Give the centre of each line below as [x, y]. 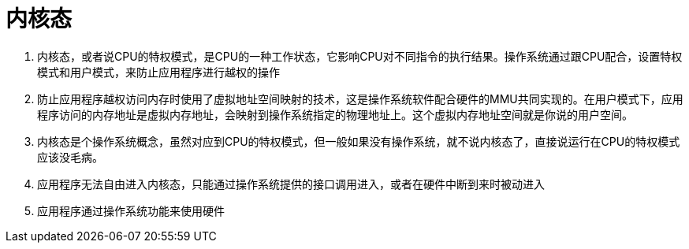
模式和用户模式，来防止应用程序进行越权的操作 [158, 72]
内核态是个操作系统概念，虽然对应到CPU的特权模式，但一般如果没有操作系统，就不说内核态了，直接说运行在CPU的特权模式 [359, 141]
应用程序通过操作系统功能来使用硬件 [131, 210]
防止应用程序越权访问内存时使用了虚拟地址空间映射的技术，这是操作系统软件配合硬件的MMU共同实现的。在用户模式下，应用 [360, 98]
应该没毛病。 [70, 157]
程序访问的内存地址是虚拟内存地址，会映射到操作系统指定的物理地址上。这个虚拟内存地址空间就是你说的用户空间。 [335, 114]
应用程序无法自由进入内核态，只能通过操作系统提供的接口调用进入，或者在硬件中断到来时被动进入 [291, 184]
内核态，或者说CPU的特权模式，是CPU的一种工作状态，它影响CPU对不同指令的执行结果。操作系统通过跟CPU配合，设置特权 [360, 56]
